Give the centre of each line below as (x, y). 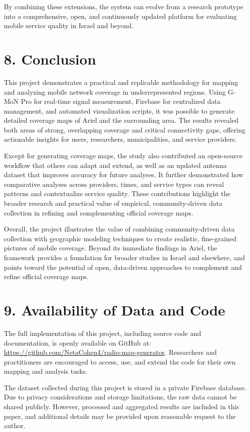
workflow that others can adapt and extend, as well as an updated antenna (115, 165)
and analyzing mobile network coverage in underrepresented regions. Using (115, 91)
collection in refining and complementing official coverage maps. (99, 212)
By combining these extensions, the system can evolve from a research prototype (124, 6)
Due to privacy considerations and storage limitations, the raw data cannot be (120, 397)
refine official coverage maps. (46, 276)
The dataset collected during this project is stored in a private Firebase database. (125, 387)
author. (15, 425)
